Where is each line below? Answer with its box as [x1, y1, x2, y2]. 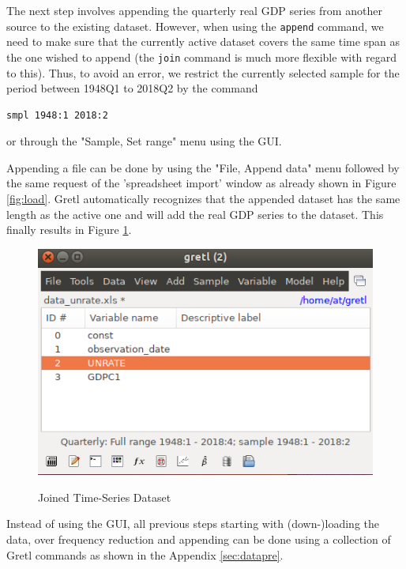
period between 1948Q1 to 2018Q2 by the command [6, 80, 258, 96]
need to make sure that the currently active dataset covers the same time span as [6, 33, 400, 50]
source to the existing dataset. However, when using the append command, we [6, 17, 384, 34]
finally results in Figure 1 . [6, 221, 132, 238]
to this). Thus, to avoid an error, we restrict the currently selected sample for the [6, 64, 400, 81]
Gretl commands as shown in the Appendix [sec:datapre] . [6, 546, 284, 563]
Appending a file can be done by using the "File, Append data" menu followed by [6, 159, 400, 175]
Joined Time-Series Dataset [38, 488, 171, 505]
